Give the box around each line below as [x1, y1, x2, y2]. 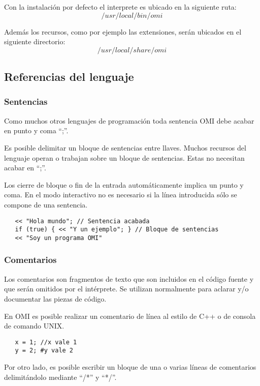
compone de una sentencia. [4, 199, 88, 210]
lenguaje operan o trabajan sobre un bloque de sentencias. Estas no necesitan [4, 152, 245, 163]
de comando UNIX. [4, 320, 64, 331]
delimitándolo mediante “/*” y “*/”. [4, 371, 117, 382]
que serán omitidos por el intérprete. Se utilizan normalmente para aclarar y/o [4, 283, 249, 294]
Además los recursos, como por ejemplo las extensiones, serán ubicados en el [4, 26, 242, 37]
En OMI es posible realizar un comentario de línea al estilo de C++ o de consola [4, 310, 256, 321]
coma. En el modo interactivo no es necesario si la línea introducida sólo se [4, 189, 237, 200]
